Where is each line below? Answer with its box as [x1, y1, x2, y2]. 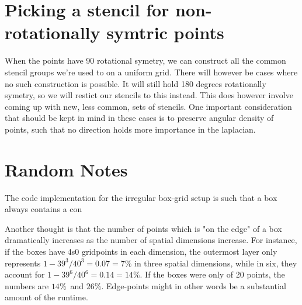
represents [5, 257, 41, 269]
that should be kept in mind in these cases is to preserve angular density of [5, 112, 274, 124]
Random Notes [5, 157, 128, 181]
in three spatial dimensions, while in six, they [134, 257, 297, 269]
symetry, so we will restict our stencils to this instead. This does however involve [5, 89, 293, 101]
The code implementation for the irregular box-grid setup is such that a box [5, 191, 277, 203]
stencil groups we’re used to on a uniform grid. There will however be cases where [5, 65, 298, 78]
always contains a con [5, 203, 82, 215]
